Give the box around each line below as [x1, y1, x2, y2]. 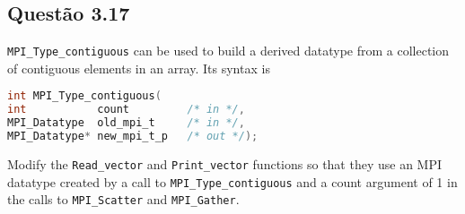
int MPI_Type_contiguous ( [7, 90, 162, 103]
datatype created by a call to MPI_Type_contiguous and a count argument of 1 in [7, 172, 458, 191]
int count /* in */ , [7, 103, 245, 116]
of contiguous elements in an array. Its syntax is [7, 58, 270, 77]
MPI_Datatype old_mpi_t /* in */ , [7, 116, 245, 130]
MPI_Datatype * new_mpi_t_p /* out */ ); [7, 130, 259, 143]
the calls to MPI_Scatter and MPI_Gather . [7, 190, 240, 209]
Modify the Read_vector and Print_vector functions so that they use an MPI [7, 154, 443, 173]
